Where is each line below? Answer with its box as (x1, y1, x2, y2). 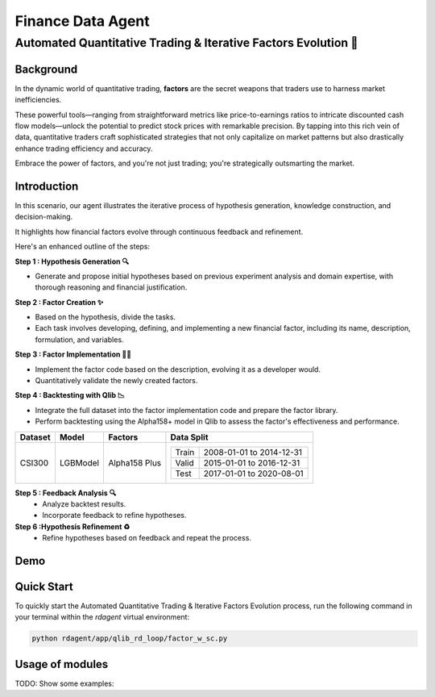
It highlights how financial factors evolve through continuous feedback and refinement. (14, 227, 304, 236)
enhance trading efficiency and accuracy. (14, 144, 153, 153)
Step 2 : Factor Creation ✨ (14, 297, 104, 307)
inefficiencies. (14, 95, 62, 105)
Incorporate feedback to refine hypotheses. (42, 511, 187, 520)
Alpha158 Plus (108, 457, 162, 468)
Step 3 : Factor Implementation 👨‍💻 (14, 349, 132, 359)
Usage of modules (14, 657, 109, 671)
